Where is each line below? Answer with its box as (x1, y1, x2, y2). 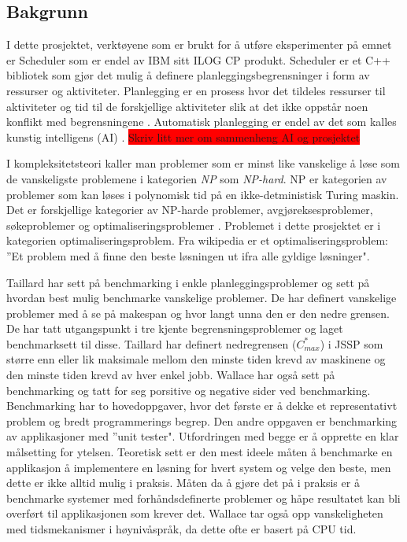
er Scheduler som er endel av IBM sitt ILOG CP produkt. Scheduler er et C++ (6, 51, 390, 68)
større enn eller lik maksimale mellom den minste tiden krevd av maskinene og (6, 351, 386, 367)
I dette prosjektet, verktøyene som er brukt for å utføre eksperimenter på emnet (6, 36, 392, 53)
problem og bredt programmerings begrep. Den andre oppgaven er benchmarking (6, 412, 398, 429)
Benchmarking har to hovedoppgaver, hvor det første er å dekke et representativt (6, 397, 398, 414)
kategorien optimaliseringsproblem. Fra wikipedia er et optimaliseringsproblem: (6, 232, 388, 249)
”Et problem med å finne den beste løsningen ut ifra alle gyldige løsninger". (6, 247, 370, 264)
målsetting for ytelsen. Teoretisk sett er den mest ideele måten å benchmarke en (6, 444, 393, 460)
